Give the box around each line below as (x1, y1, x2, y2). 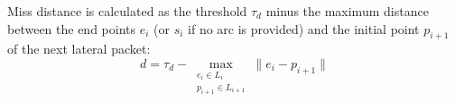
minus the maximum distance (265, 2, 429, 20)
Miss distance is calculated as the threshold (7, 2, 247, 20)
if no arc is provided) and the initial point (188, 19, 420, 38)
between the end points (7, 19, 136, 38)
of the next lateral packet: (7, 39, 151, 58)
